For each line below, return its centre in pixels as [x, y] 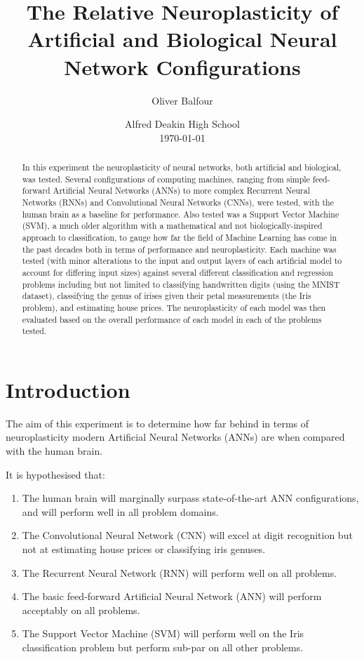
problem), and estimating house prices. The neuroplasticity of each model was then [174, 307]
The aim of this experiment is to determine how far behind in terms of [157, 423]
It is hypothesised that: [55, 474]
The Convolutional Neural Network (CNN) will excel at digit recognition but [187, 535]
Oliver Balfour [182, 100]
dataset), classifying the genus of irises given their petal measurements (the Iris [167, 296]
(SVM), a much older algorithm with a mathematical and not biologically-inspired [172, 226]
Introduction [68, 389]
